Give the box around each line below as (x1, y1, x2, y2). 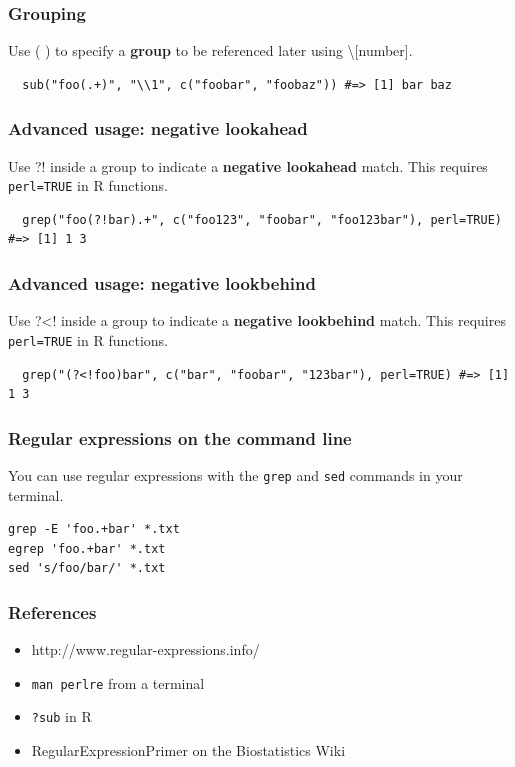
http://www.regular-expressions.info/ (31, 639, 260, 660)
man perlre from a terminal (31, 672, 205, 693)
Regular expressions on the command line (8, 425, 352, 450)
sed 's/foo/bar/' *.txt (8, 561, 166, 576)
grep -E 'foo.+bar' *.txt (8, 522, 180, 537)
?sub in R (31, 706, 92, 727)
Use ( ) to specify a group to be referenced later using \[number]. (8, 40, 413, 61)
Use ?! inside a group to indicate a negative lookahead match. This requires (8, 155, 488, 176)
